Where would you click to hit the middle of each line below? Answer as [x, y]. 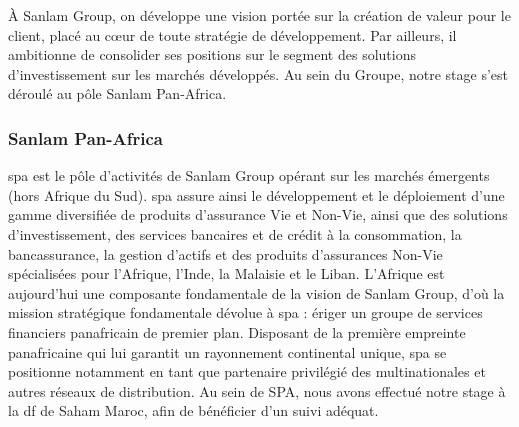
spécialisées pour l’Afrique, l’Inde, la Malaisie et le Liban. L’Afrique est [226, 273]
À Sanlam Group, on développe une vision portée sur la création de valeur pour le [259, 15]
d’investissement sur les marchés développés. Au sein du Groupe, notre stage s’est [258, 73]
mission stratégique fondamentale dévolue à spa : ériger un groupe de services [245, 312]
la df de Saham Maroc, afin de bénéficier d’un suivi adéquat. [193, 410]
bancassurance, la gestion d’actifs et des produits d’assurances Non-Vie [225, 253]
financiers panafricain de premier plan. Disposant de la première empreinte [237, 331]
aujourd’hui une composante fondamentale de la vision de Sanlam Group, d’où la [256, 292]
